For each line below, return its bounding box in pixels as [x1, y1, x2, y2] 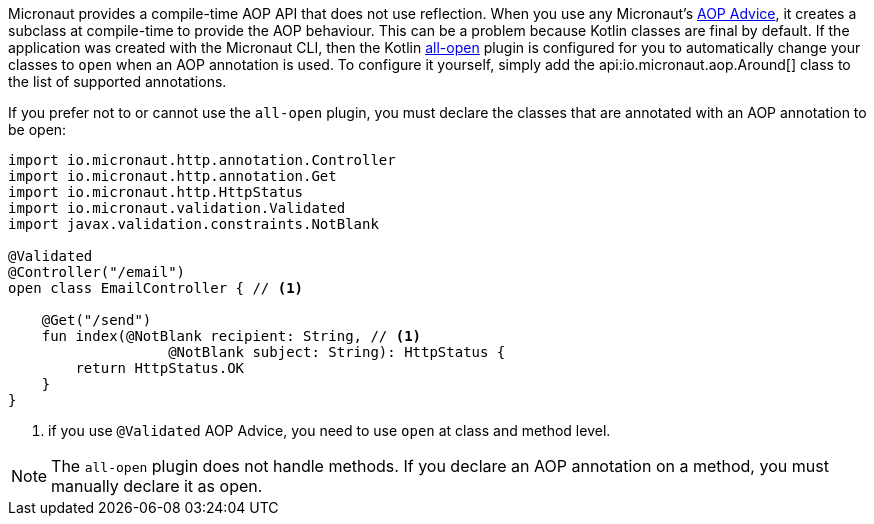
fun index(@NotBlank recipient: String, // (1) [41, 328, 422, 344]
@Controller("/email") [8, 264, 186, 280]
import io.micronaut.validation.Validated [8, 200, 346, 216]
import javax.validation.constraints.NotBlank [8, 216, 379, 232]
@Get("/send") [41, 312, 152, 328]
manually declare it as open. [51, 476, 263, 496]
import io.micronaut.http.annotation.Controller [8, 152, 396, 168]
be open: [8, 121, 67, 138]
